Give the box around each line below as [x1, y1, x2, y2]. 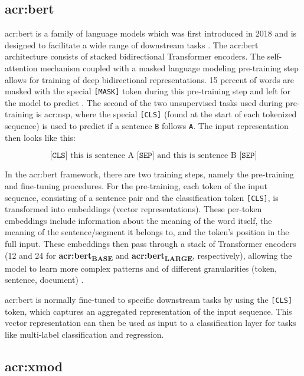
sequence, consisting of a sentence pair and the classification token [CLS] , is [5, 191, 279, 203]
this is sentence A [70, 151, 135, 160]
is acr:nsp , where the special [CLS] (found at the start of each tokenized [35, 108, 297, 120]
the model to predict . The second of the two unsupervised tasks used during [5, 96, 283, 108]
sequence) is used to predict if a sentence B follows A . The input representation [5, 120, 289, 132]
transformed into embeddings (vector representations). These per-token [5, 203, 262, 215]
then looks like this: [5, 131, 76, 143]
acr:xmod [5, 357, 63, 375]
